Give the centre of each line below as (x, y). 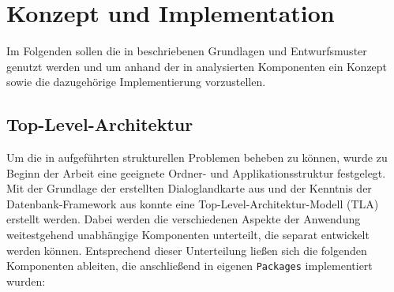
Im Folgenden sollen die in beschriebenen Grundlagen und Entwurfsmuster (187, 51)
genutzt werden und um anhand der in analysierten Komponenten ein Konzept (197, 66)
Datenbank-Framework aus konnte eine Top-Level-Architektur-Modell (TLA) (193, 203)
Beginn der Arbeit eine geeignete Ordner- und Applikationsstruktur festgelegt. (196, 172)
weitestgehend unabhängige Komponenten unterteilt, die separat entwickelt (188, 235)
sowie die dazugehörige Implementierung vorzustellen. (136, 82)
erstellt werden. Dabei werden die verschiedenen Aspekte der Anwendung (184, 219)
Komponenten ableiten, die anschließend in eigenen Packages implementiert (189, 266)
